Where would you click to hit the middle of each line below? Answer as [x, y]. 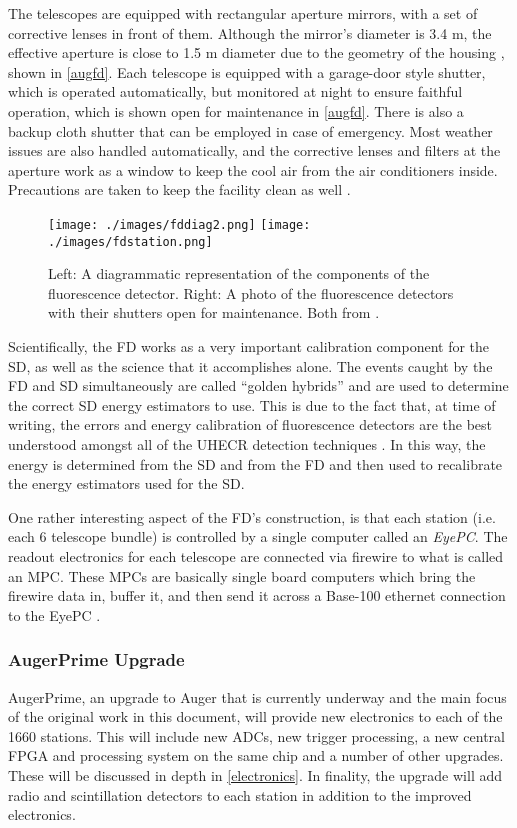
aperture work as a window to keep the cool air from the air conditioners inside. [253, 169]
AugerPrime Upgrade [96, 659]
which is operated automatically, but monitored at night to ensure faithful [235, 91]
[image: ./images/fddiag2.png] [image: [179, 224]
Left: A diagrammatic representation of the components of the [239, 273]
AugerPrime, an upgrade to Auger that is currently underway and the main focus [257, 696]
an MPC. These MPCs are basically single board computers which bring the [242, 575]
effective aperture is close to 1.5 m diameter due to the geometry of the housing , [256, 52]
